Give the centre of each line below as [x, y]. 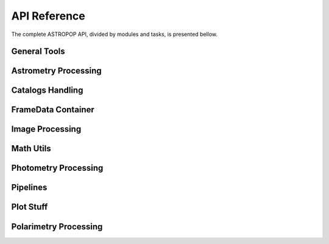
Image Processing [46, 129]
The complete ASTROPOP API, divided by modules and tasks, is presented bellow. [115, 34]
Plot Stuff [30, 207]
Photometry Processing [57, 168]
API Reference [48, 16]
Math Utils [31, 149]
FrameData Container [53, 110]
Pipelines [29, 188]
